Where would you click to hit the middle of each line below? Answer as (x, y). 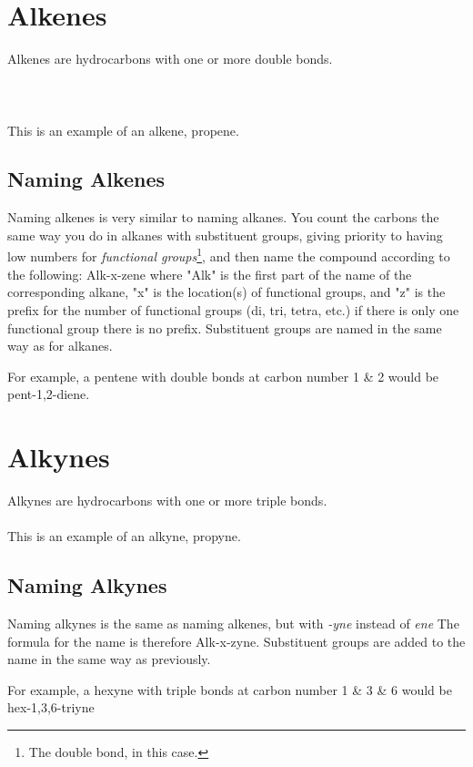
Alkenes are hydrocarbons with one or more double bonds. (170, 59)
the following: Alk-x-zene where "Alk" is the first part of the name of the (210, 274)
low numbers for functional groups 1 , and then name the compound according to (229, 255)
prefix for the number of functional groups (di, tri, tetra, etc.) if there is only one (233, 309)
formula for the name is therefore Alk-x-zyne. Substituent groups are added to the (236, 641)
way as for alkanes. (60, 346)
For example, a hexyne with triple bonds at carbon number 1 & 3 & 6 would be (230, 689)
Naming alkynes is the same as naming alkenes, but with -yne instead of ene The (233, 623)
